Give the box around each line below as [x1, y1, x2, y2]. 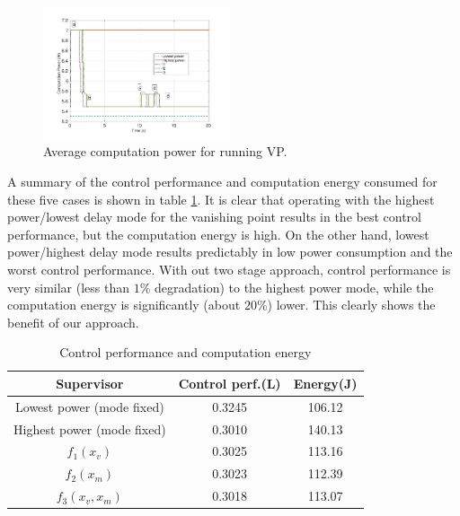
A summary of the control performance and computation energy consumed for [7, 172, 438, 190]
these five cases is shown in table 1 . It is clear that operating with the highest [7, 189, 435, 208]
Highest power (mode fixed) [13, 419, 166, 438]
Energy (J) [293, 373, 358, 392]
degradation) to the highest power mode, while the [155, 277, 434, 296]
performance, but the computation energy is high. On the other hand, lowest [7, 224, 429, 243]
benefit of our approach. [7, 312, 139, 331]
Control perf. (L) [178, 373, 281, 392]
